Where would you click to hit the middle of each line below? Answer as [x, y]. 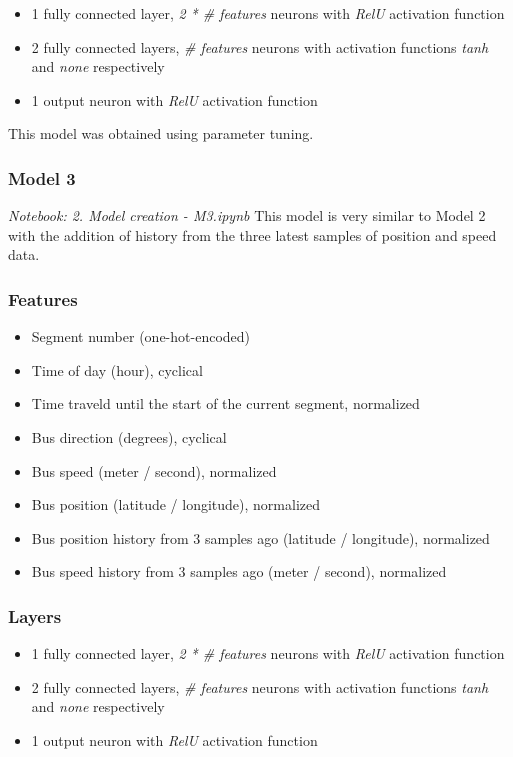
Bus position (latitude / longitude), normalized [175, 504]
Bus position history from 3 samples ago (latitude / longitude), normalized [260, 537]
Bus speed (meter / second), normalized [154, 470]
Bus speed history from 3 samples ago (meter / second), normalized [239, 571]
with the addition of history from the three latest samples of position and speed [252, 234]
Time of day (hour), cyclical [117, 369]
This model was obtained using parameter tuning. [161, 133]
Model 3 [42, 177]
